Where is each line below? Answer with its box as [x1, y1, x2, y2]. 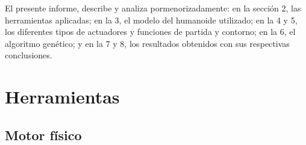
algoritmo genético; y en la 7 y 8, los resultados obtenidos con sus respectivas [5, 37, 290, 49]
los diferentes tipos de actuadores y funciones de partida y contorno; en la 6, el [5, 25, 296, 38]
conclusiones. [5, 49, 52, 61]
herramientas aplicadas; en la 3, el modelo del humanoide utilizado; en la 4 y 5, [5, 13, 298, 26]
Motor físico [5, 125, 82, 144]
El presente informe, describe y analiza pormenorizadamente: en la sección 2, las [5, 2, 301, 14]
